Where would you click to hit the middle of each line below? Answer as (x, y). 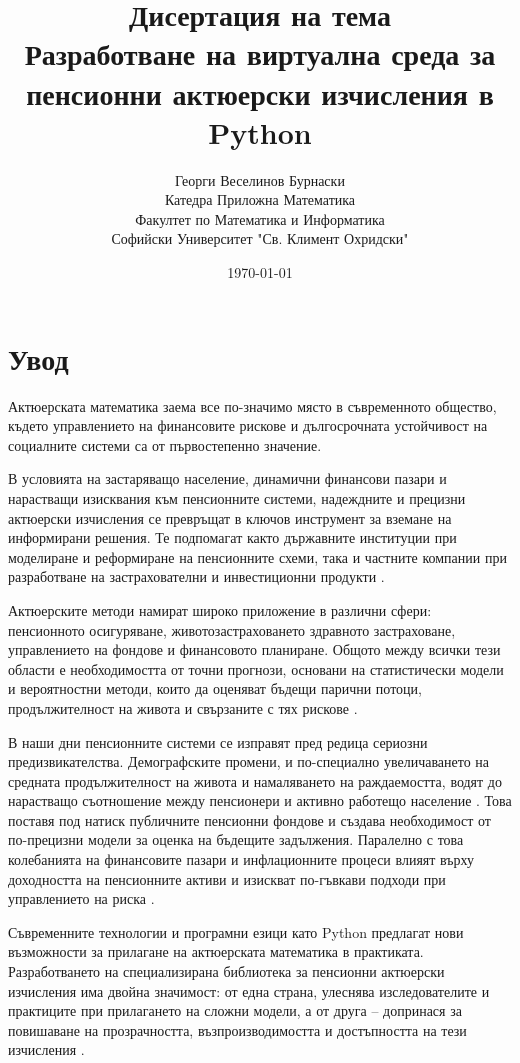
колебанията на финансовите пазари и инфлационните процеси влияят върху (241, 859)
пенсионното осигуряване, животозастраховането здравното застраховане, (232, 629)
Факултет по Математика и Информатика (260, 218)
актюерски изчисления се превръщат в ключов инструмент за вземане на (230, 517)
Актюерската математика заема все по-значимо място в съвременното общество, (252, 405)
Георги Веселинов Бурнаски (260, 179)
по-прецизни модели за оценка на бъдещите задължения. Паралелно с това (236, 839)
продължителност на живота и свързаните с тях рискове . (183, 707)
